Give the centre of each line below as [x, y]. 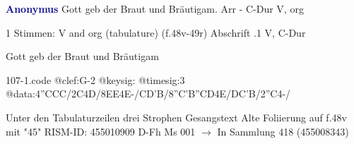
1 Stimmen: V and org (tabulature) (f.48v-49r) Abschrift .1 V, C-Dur [156, 32]
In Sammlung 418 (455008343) [283, 131]
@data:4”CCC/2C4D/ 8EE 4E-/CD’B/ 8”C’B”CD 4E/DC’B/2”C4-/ [148, 94]
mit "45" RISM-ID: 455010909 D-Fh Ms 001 [101, 131]
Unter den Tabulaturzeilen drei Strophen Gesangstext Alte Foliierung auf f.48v [176, 117]
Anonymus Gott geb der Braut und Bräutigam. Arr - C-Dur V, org [155, 8]
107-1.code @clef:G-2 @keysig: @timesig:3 [95, 79]
